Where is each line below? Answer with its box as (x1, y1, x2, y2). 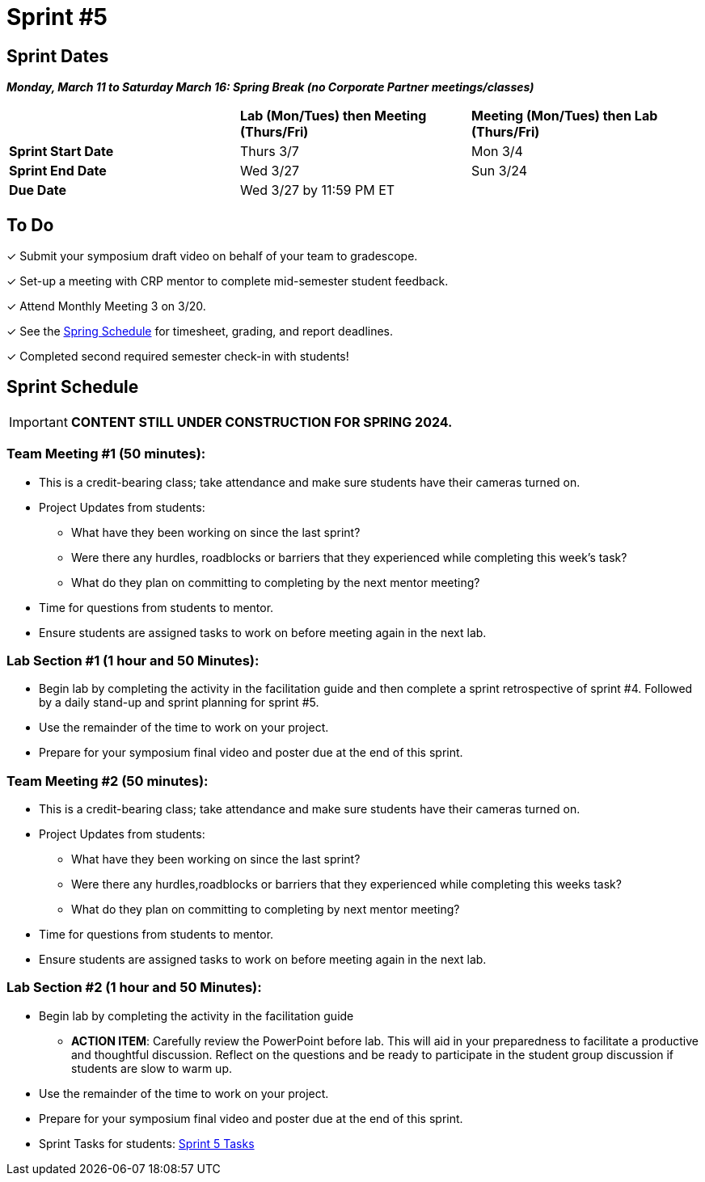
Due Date (9, 182, 66, 199)
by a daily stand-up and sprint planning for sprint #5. (39, 695, 319, 710)
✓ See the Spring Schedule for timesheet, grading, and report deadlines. (6, 324, 394, 339)
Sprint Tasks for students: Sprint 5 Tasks (39, 1136, 255, 1150)
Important (9, 413, 68, 430)
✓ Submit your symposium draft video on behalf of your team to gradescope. (6, 249, 418, 264)
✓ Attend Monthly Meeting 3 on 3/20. (6, 299, 206, 314)
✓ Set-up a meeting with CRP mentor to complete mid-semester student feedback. (6, 274, 449, 289)
